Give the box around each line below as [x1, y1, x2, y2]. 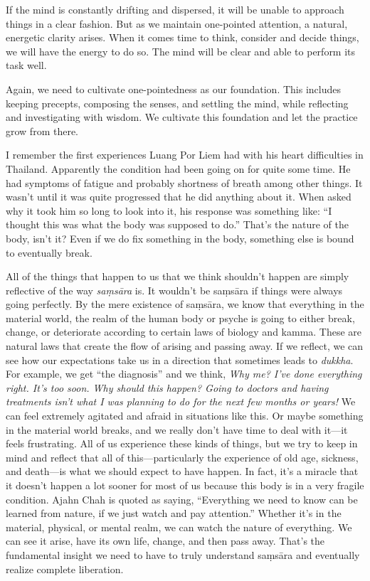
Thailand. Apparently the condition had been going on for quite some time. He [6, 161, 351, 176]
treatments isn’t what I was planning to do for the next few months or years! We [6, 394, 356, 409]
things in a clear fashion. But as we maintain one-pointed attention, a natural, [6, 16, 348, 31]
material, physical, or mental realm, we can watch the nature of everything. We [6, 519, 352, 534]
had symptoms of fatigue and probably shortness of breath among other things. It [6, 175, 363, 190]
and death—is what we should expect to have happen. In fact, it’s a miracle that [6, 464, 359, 479]
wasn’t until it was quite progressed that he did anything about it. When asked [6, 189, 351, 204]
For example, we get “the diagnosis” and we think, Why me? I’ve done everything [6, 366, 362, 381]
